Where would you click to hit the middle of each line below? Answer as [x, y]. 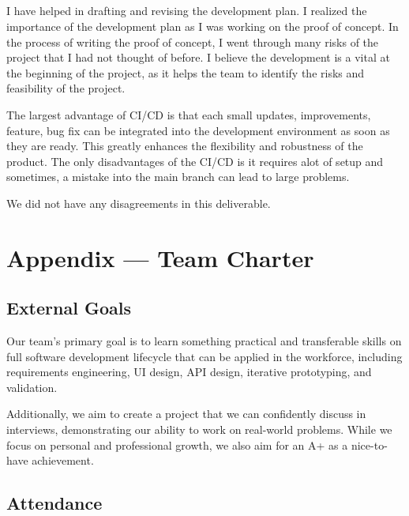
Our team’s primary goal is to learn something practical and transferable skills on [204, 341]
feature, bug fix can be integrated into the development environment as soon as [198, 130]
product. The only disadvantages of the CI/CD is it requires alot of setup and [195, 161]
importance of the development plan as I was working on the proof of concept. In [203, 26]
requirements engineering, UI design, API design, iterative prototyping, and [189, 372]
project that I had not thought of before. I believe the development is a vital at [198, 57]
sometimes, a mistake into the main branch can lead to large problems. [178, 177]
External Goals [69, 308]
